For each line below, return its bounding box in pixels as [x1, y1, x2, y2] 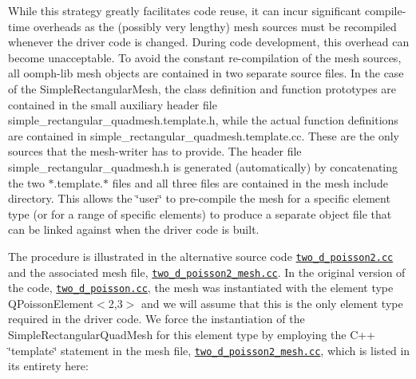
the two [8, 174, 45, 191]
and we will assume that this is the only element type [141, 294, 403, 311]
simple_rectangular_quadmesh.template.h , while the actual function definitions [8, 112, 398, 128]
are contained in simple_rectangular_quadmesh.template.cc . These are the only [8, 127, 400, 144]
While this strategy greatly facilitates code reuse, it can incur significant [8, 2, 362, 18]
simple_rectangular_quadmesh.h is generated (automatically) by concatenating [8, 158, 398, 175]
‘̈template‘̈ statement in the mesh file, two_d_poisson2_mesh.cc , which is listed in [8, 341, 410, 358]
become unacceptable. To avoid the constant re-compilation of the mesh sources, [8, 49, 402, 65]
